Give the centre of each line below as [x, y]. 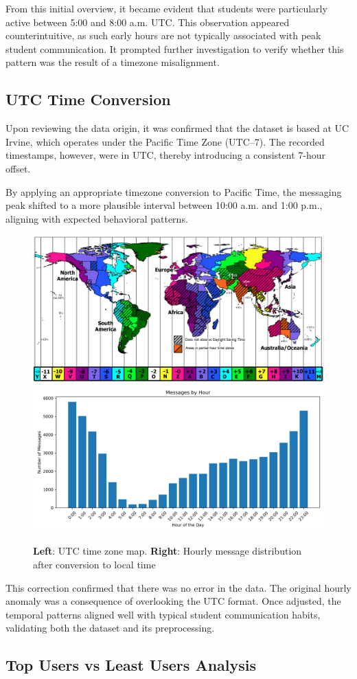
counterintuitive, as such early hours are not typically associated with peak [163, 35]
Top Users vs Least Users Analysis [131, 665]
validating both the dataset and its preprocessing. [110, 628]
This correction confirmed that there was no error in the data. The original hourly [178, 587]
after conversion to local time [94, 565]
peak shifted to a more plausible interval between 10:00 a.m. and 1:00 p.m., [164, 205]
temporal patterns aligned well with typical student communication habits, [163, 614]
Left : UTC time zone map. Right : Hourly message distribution [168, 551]
